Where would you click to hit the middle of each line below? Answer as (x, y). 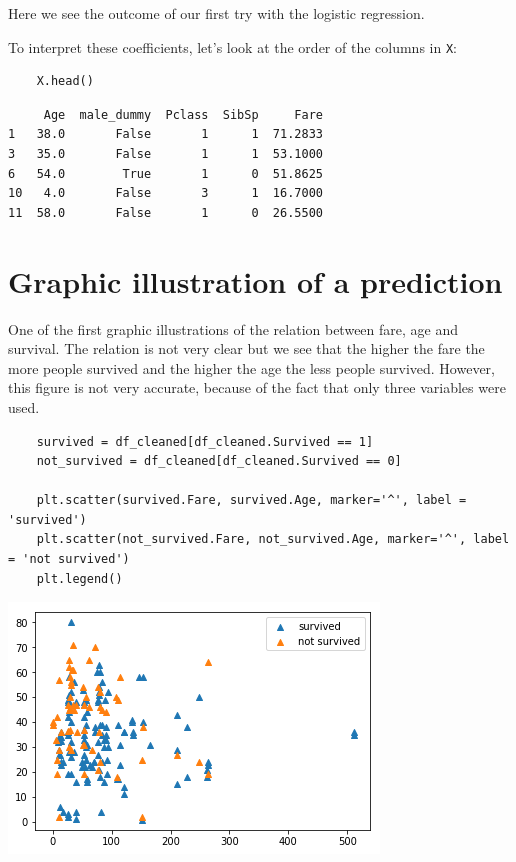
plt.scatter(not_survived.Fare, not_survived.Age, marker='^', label (273, 539)
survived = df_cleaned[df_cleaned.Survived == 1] (205, 441)
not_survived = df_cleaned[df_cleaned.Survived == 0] (219, 461)
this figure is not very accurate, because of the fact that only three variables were (257, 387)
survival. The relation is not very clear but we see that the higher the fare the (246, 348)
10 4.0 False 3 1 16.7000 (165, 193)
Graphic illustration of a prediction (255, 280)
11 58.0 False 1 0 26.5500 (165, 212)
